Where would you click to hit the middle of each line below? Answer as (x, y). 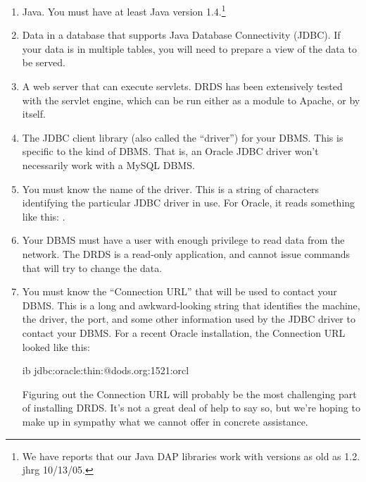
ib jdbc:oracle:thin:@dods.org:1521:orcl (106, 370)
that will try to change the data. (92, 267)
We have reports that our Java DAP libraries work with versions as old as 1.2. (191, 456)
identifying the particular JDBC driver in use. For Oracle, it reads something (189, 203)
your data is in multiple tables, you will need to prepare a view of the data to (189, 48)
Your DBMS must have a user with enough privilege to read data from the (183, 240)
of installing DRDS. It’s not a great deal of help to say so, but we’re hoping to (191, 408)
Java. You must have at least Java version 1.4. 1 (124, 10)
